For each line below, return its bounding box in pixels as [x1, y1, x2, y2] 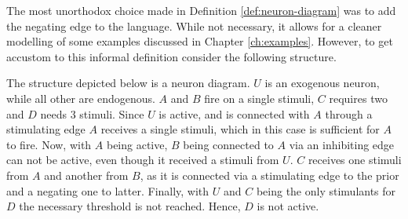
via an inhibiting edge [289, 136, 395, 152]
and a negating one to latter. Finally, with [6, 182, 209, 199]
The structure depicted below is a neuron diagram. [6, 75, 250, 91]
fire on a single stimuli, [204, 89, 315, 106]
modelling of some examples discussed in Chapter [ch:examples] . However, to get [6, 33, 393, 49]
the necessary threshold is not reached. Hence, [19, 198, 241, 214]
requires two [329, 89, 388, 106]
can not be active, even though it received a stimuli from [6, 151, 279, 168]
